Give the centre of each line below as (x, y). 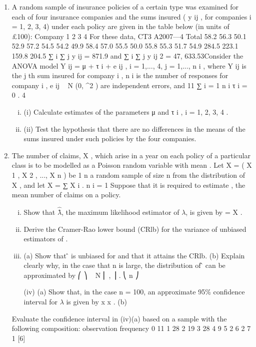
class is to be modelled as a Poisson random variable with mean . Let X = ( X (132, 165)
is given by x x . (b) (96, 302)
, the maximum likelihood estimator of (120, 212)
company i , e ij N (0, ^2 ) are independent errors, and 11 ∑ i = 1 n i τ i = (129, 85)
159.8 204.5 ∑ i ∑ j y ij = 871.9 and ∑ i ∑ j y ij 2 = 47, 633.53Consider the (127, 55)
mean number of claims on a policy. (66, 195)
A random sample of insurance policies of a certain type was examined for (125, 7)
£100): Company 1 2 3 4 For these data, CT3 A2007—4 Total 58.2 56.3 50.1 (129, 36)
